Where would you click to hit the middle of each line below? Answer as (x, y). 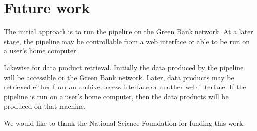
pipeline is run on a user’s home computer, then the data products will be (116, 96)
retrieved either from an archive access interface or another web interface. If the (125, 87)
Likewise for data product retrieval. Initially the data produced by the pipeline (124, 67)
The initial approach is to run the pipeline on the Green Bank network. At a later (128, 31)
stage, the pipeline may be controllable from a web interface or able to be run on (127, 41)
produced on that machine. (45, 106)
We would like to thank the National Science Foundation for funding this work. (125, 122)
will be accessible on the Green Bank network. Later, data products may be (119, 77)
